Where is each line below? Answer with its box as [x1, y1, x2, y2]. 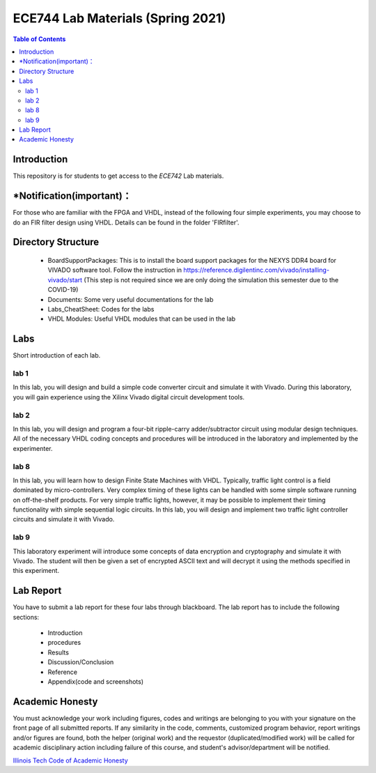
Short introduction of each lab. [13, 351, 101, 360]
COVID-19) [47, 286, 79, 294]
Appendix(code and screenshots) [47, 678, 144, 686]
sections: [13, 613, 40, 621]
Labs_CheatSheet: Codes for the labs [47, 305, 155, 314]
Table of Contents [13, 35, 66, 43]
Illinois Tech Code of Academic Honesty [13, 756, 128, 765]
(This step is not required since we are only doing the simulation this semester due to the [84, 275, 339, 284]
